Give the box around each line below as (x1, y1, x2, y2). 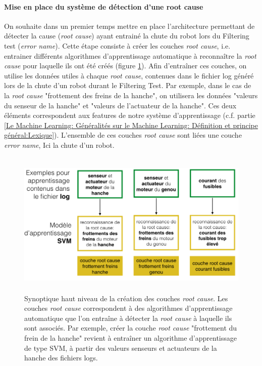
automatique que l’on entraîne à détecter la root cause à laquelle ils (24, 312, 232, 323)
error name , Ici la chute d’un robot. (4, 139, 115, 150)
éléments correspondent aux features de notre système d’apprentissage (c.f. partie (4, 110, 255, 120)
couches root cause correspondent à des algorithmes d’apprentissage (24, 303, 233, 313)
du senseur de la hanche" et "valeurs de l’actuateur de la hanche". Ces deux (4, 100, 237, 110)
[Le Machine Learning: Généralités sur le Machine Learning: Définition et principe (4, 119, 258, 130)
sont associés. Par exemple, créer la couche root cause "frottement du (24, 322, 237, 333)
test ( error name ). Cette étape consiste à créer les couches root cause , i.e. (4, 40, 231, 51)
